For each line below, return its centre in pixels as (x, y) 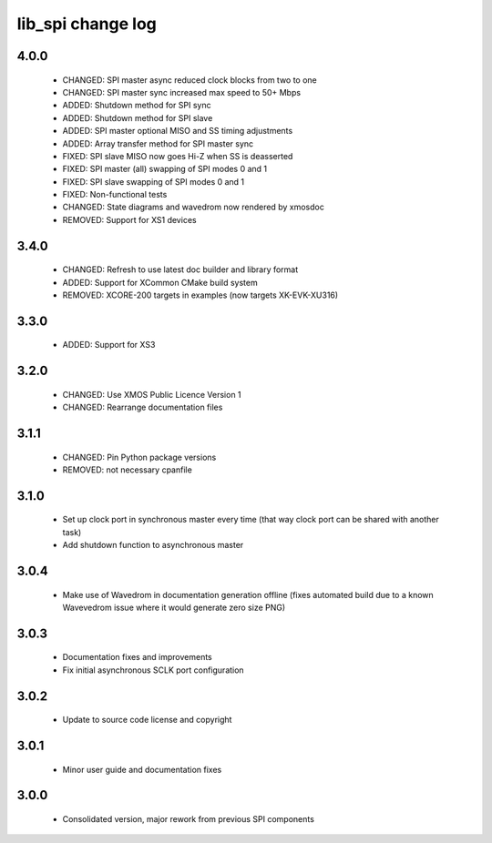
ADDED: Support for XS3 (109, 345)
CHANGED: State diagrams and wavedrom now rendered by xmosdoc (194, 207)
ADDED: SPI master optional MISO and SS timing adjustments (178, 131)
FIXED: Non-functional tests (115, 195)
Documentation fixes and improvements (138, 657)
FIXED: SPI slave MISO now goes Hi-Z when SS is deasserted (178, 156)
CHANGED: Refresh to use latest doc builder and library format (180, 269)
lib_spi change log (87, 24)
